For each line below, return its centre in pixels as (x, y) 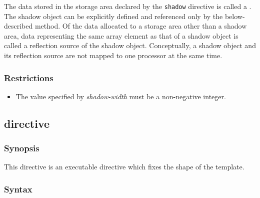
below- (235, 16)
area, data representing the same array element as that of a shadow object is (121, 35)
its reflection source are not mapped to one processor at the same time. (113, 55)
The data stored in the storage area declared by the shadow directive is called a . (128, 6)
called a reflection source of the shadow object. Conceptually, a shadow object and (130, 45)
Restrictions (29, 77)
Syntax (18, 189)
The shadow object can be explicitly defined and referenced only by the (113, 16)
